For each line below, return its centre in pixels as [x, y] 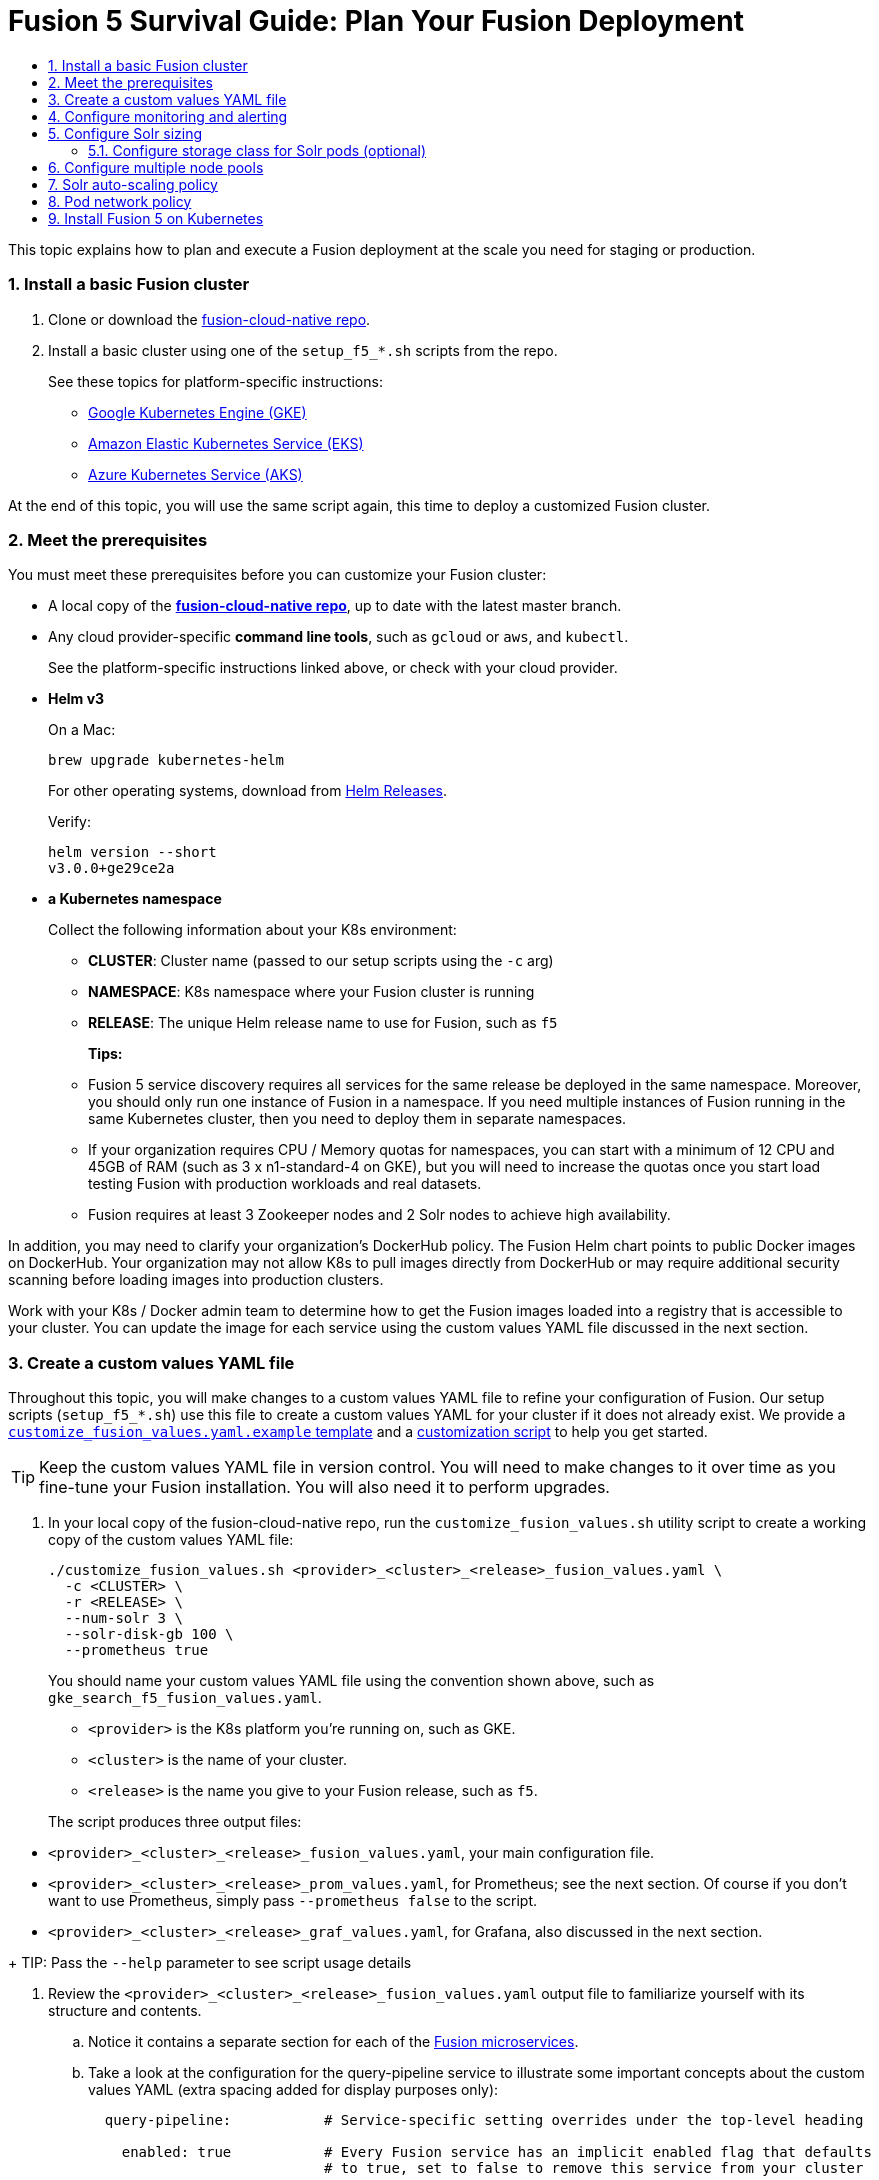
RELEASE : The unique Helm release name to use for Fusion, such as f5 [323, 1023]
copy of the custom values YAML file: [171, 1539]
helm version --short [132, 852]
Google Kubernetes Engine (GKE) [197, 412]
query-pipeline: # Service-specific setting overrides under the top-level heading [484, 2120]
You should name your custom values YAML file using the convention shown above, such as [351, 1680]
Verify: [69, 822]
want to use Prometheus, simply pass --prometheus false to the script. [293, 1900]
